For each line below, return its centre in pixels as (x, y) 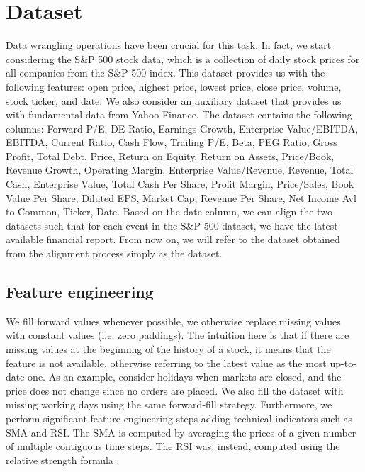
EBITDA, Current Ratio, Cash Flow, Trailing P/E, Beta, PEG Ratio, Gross (172, 142)
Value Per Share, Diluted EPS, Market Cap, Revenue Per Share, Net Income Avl (181, 197)
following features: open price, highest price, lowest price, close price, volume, (174, 86)
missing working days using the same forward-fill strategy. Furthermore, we (169, 404)
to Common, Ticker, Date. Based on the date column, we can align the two (169, 212)
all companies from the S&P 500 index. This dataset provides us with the (165, 73)
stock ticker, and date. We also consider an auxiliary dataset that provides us (174, 100)
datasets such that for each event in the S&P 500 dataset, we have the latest (172, 225)
